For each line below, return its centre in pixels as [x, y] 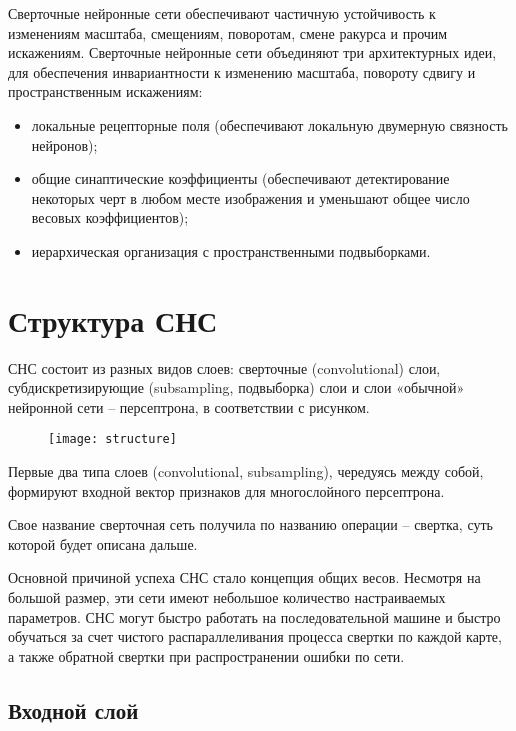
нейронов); [64, 144]
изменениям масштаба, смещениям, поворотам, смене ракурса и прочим [228, 32]
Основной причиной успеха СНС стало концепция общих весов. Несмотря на [244, 577]
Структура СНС [113, 319]
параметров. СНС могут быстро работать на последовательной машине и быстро [254, 616]
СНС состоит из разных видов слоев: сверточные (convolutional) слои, [224, 367]
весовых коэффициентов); [110, 217]
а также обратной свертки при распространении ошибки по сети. [206, 655]
